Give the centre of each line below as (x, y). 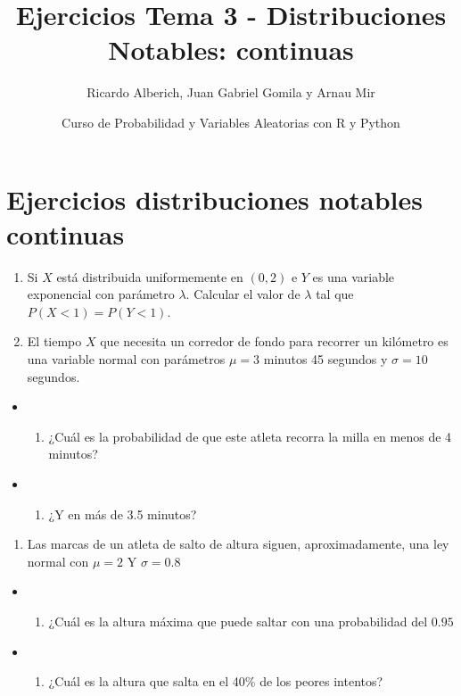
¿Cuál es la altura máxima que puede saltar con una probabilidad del (238, 621)
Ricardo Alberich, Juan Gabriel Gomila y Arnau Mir (231, 92)
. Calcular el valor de (243, 294)
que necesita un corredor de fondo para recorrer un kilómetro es (274, 341)
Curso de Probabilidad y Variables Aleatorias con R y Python (231, 122)
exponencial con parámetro (101, 294)
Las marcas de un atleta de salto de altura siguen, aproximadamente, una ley (238, 544)
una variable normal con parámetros (126, 359)
